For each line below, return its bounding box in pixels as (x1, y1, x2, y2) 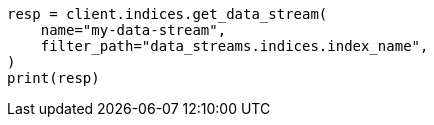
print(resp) (7, 70, 100, 86)
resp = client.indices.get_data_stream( (7, 6, 328, 22)
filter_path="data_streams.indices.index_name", (40, 38, 429, 54)
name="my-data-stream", (40, 22, 227, 38)
